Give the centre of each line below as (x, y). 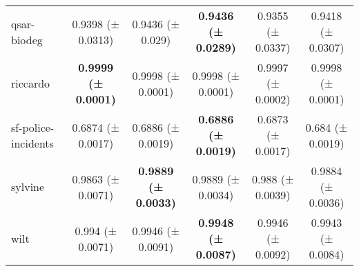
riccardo (31, 83)
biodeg (27, 39)
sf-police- (33, 127)
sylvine (28, 187)
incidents (32, 143)
